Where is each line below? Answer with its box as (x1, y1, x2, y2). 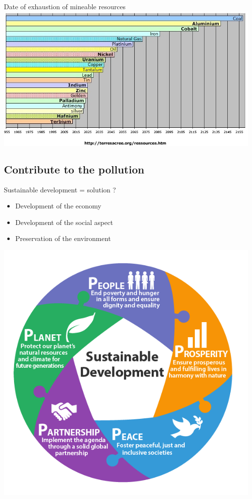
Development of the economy (15, 201, 101, 211)
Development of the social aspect (15, 217, 113, 227)
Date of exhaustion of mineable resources (4, 1, 126, 11)
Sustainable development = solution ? (4, 184, 116, 194)
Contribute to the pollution (4, 161, 144, 176)
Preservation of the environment (15, 233, 111, 243)
